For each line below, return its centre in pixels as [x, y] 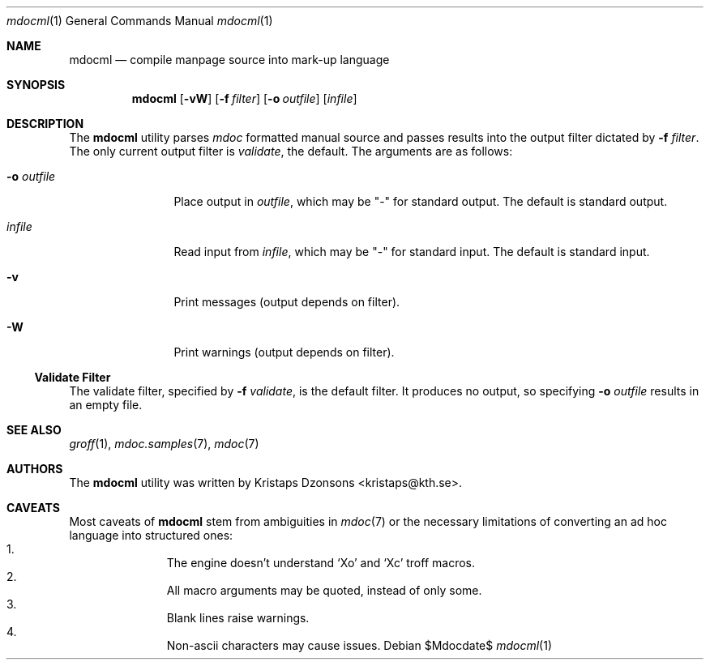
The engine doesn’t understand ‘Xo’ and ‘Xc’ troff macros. [321, 563]
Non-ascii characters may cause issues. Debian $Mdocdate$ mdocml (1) [359, 645]
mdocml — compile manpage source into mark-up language [229, 60]
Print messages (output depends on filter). [287, 302]
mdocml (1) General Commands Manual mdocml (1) [140, 21]
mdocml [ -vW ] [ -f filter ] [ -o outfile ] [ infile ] [244, 98]
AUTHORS [35, 469]
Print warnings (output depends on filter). [284, 352]
